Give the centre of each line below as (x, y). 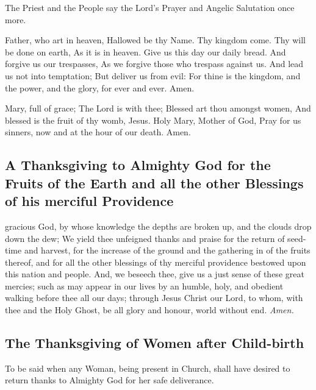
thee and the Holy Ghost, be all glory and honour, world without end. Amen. (149, 310)
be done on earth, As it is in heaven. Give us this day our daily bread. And (145, 51)
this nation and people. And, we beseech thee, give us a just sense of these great (155, 274)
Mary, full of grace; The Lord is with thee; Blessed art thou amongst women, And (158, 108)
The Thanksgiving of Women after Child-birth (155, 343)
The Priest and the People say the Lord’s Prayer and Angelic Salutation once (150, 7)
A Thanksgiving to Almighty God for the (138, 165)
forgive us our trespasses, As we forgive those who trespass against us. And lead (154, 64)
